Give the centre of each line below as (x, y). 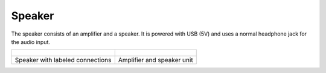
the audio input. (31, 42)
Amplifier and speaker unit (155, 60)
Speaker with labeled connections (63, 60)
